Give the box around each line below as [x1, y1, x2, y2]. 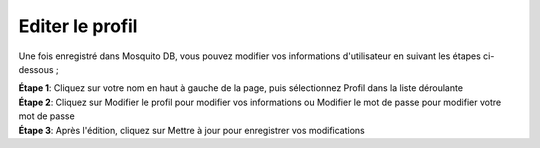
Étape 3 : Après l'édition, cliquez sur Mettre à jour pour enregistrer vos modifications [18, 124, 365, 136]
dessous [18, 63, 54, 75]
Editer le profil [18, 15, 138, 37]
